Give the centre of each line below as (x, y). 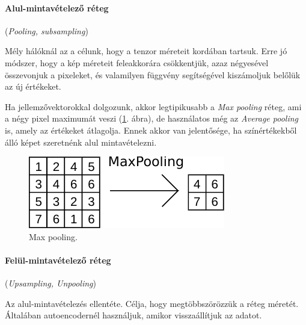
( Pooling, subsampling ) (47, 30)
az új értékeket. (33, 86)
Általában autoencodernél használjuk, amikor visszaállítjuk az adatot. (133, 315)
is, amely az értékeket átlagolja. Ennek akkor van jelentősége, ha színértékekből (151, 130)
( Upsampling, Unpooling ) (50, 283)
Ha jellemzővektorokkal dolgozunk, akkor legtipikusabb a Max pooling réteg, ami (153, 106)
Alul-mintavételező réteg (57, 8)
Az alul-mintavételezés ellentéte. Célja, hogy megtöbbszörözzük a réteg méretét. (152, 303)
